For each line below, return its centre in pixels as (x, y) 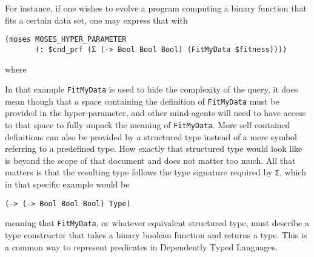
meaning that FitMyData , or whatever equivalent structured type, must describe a (157, 223)
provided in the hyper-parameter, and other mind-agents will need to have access (155, 113)
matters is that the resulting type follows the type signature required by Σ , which (155, 172)
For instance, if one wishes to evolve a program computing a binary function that (156, 8)
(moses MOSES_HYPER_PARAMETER (66, 40)
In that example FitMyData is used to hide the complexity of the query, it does (152, 89)
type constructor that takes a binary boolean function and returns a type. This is (156, 235)
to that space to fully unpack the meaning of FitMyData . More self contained (148, 125)
